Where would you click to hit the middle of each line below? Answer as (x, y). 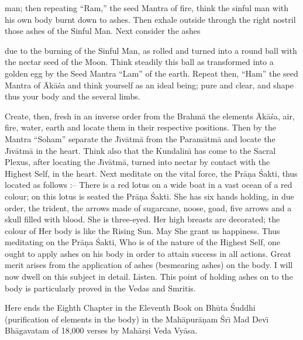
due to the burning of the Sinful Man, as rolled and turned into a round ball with (151, 50)
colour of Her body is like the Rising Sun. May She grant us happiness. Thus (142, 230)
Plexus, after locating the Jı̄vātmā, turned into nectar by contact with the (137, 162)
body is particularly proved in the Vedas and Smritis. (100, 288)
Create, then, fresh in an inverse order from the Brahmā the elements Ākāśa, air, (150, 116)
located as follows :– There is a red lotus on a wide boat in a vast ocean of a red (149, 185)
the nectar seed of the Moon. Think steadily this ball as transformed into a (139, 62)
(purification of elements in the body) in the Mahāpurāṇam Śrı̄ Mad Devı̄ (137, 319)
